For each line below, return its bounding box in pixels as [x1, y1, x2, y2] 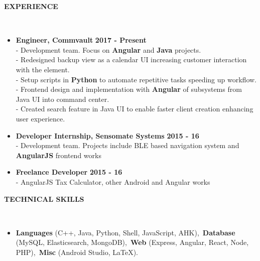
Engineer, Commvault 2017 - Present [16, 35, 147, 45]
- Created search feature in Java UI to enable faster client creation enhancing [16, 103, 253, 114]
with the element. [16, 64, 70, 74]
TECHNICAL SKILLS [4, 193, 84, 204]
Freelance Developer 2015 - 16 [16, 167, 122, 177]
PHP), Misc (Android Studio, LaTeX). [16, 246, 138, 257]
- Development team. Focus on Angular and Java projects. [16, 44, 201, 55]
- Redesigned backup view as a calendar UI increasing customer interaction [16, 54, 247, 65]
